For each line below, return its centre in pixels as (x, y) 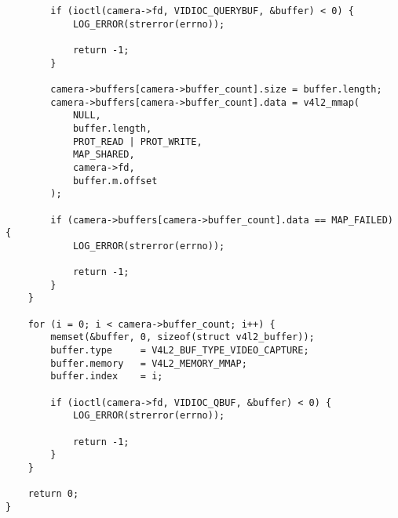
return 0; (53, 494)
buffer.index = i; (107, 377)
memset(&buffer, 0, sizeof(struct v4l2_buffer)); (183, 337)
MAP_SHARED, (104, 155)
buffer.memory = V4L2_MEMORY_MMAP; (149, 363)
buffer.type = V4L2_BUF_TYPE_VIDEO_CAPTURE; (180, 351)
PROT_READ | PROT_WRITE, (137, 141)
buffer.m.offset (115, 181)
